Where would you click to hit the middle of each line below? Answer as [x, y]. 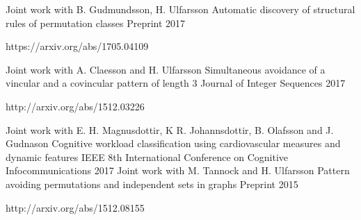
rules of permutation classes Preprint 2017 [96, 23]
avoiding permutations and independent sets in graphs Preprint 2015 [152, 184]
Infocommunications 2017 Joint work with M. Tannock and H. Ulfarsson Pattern [178, 170]
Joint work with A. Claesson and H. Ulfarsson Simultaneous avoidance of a [166, 69]
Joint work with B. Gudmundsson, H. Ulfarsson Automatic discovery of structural [180, 9]
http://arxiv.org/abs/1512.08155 [75, 207]
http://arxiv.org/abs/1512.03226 [75, 106]
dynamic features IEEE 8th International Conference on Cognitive [147, 156]
